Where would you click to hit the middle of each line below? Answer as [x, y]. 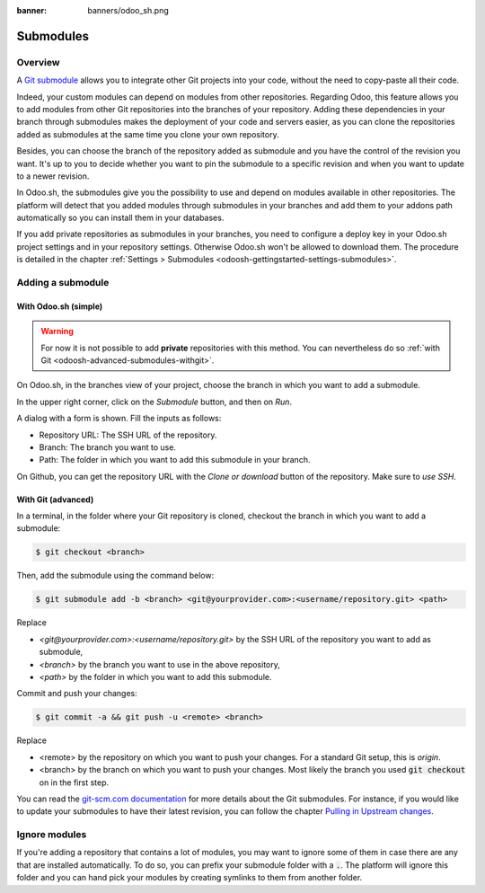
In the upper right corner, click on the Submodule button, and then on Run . [154, 402]
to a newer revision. [53, 176]
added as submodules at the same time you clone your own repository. [148, 134]
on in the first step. [74, 782]
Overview [38, 62]
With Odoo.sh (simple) [60, 306]
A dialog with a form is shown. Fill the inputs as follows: [119, 419]
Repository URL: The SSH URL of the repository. [128, 435]
